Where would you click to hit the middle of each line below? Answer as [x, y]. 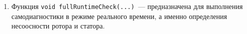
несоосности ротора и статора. [58, 26]
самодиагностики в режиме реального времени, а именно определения [119, 16]
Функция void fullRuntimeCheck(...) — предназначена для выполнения [127, 6]
